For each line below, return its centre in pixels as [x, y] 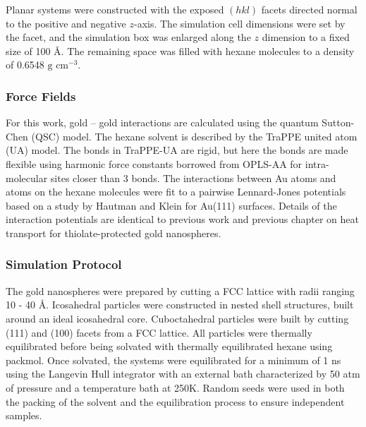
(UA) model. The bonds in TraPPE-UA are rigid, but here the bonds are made [177, 150]
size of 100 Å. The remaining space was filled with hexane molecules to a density [180, 50]
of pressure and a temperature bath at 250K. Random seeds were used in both [175, 387]
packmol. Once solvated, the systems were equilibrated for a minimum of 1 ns [173, 360]
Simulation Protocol [64, 264]
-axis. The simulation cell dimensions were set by [239, 23]
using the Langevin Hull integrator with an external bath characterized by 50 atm [183, 374]
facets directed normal [309, 9]
